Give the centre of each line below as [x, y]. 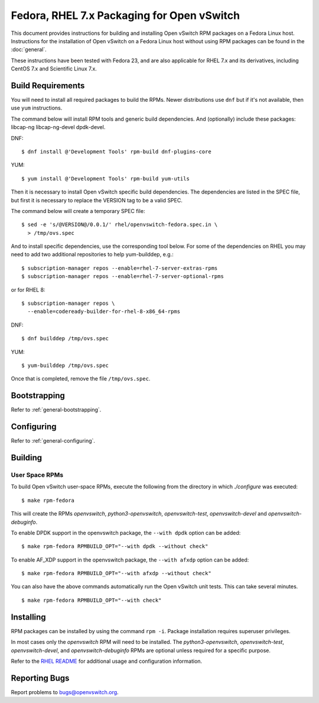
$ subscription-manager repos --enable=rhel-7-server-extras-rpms [120, 268]
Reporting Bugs [40, 678]
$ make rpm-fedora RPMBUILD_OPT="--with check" [92, 600]
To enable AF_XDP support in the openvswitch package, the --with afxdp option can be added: [130, 560]
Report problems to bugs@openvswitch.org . [65, 692]
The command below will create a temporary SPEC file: [78, 211]
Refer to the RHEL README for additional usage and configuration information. [107, 661]
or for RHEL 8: [28, 289]
